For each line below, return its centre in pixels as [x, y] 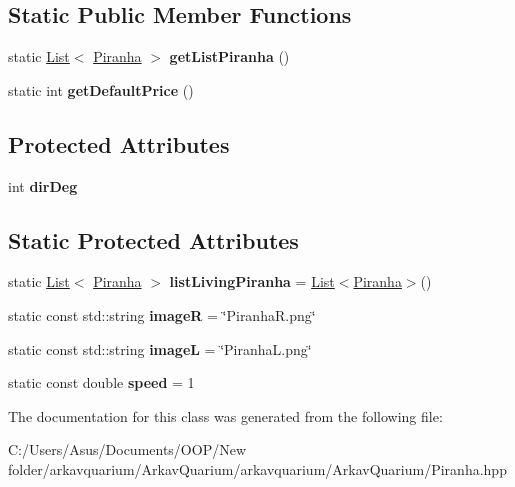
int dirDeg [43, 185]
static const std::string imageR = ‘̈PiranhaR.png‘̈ [162, 314]
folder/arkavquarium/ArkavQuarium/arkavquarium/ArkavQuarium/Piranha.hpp [257, 468]
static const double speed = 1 [101, 382]
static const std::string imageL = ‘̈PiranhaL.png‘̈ [160, 348]
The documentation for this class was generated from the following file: [225, 415]
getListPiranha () [229, 56]
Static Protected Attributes [153, 239]
